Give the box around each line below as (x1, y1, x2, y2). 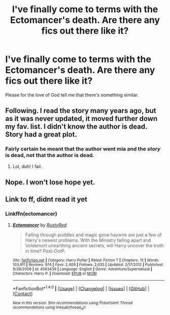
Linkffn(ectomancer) (5, 210, 58, 217)
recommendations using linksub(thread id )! (12, 305, 86, 311)
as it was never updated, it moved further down (5, 114, 158, 123)
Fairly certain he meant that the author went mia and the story (5, 145, 161, 152)
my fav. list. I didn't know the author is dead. (5, 123, 148, 131)
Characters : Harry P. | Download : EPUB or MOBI (12, 271, 97, 276)
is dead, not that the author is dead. (5, 152, 95, 159)
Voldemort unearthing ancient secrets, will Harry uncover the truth (25, 242, 164, 249)
